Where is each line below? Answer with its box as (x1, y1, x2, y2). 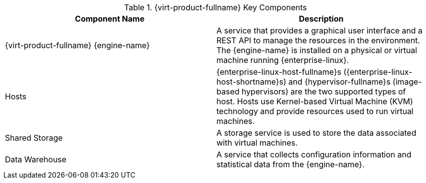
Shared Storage (5, 133, 63, 143)
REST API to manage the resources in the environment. (216, 35, 420, 45)
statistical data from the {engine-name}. (216, 159, 365, 169)
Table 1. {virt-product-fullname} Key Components (124, 2, 307, 12)
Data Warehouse (5, 154, 67, 164)
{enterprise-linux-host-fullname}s (216, 67, 342, 77)
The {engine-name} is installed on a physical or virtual (216, 45, 417, 55)
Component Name (75, 14, 144, 24)
